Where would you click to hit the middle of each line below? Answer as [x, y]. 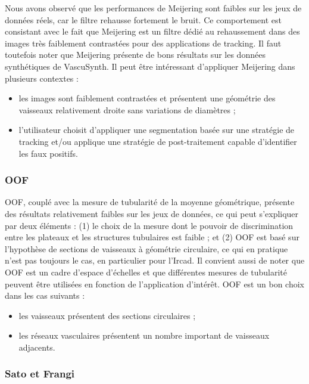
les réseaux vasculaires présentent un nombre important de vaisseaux [144, 335]
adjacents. [37, 347]
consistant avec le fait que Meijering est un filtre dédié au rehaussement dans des [152, 31]
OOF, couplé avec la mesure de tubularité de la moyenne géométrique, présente [150, 202]
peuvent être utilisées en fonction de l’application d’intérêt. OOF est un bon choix [154, 284]
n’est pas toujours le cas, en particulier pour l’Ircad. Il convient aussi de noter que [155, 260]
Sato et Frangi [40, 374]
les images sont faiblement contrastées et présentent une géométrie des [147, 98]
